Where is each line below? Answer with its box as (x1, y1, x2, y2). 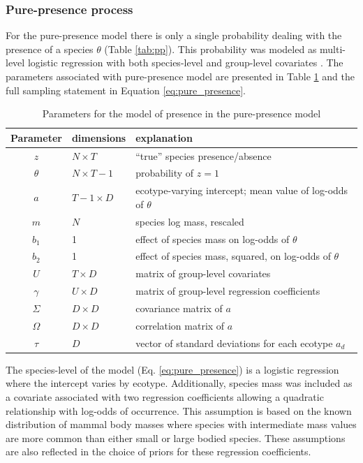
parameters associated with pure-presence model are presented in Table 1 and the (6, 69, 355, 83)
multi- (320, 41, 346, 56)
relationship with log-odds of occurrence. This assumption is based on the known (6, 403, 352, 418)
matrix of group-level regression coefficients (135, 284, 320, 298)
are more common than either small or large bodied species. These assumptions (6, 430, 346, 445)
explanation (135, 130, 193, 145)
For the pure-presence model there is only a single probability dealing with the (6, 28, 342, 43)
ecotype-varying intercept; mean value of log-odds (135, 183, 348, 198)
